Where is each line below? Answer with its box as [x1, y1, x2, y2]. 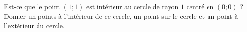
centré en [186, 1, 214, 11]
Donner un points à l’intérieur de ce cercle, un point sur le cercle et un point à [4, 11, 238, 21]
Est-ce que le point [4, 1, 60, 11]
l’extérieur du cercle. [4, 20, 65, 31]
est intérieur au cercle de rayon [86, 1, 179, 11]
